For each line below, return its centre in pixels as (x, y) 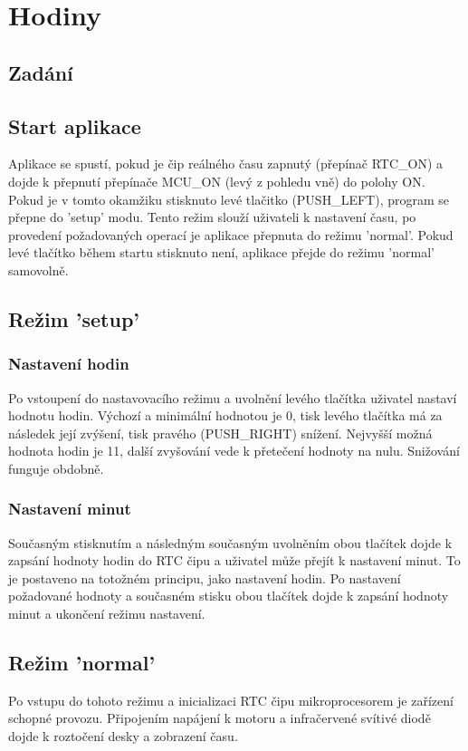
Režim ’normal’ (82, 663)
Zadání (41, 72)
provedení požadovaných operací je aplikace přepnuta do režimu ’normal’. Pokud (231, 234)
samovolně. (38, 270)
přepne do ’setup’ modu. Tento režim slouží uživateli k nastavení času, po (212, 217)
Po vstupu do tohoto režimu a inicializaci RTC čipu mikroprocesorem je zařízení (231, 700)
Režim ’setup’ (74, 318)
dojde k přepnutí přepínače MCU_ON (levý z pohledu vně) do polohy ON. (217, 181)
